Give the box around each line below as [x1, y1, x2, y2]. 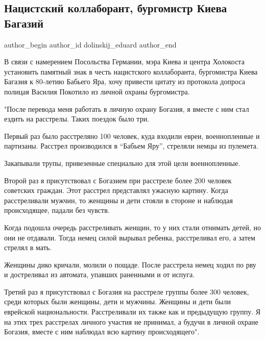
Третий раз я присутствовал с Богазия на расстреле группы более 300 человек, [4, 286, 249, 297]
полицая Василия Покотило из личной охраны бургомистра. [4, 86, 190, 96]
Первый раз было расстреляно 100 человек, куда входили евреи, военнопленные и [4, 130, 260, 141]
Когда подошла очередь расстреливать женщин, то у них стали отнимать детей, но [4, 222, 261, 232]
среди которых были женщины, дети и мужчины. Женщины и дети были [4, 296, 231, 307]
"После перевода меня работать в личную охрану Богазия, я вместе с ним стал [4, 103, 249, 114]
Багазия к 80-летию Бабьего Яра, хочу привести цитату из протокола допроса [4, 76, 245, 87]
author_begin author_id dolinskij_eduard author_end [4, 39, 177, 50]
